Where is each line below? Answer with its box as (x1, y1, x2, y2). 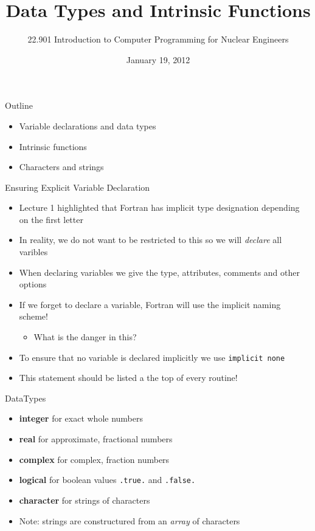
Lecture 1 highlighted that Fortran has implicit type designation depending (19, 201, 300, 214)
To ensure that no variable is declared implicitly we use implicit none (19, 351, 285, 363)
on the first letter (19, 213, 83, 225)
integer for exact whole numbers (19, 412, 144, 425)
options (19, 278, 47, 290)
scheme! (19, 310, 48, 323)
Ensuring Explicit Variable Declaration (5, 180, 150, 193)
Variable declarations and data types (19, 119, 156, 132)
